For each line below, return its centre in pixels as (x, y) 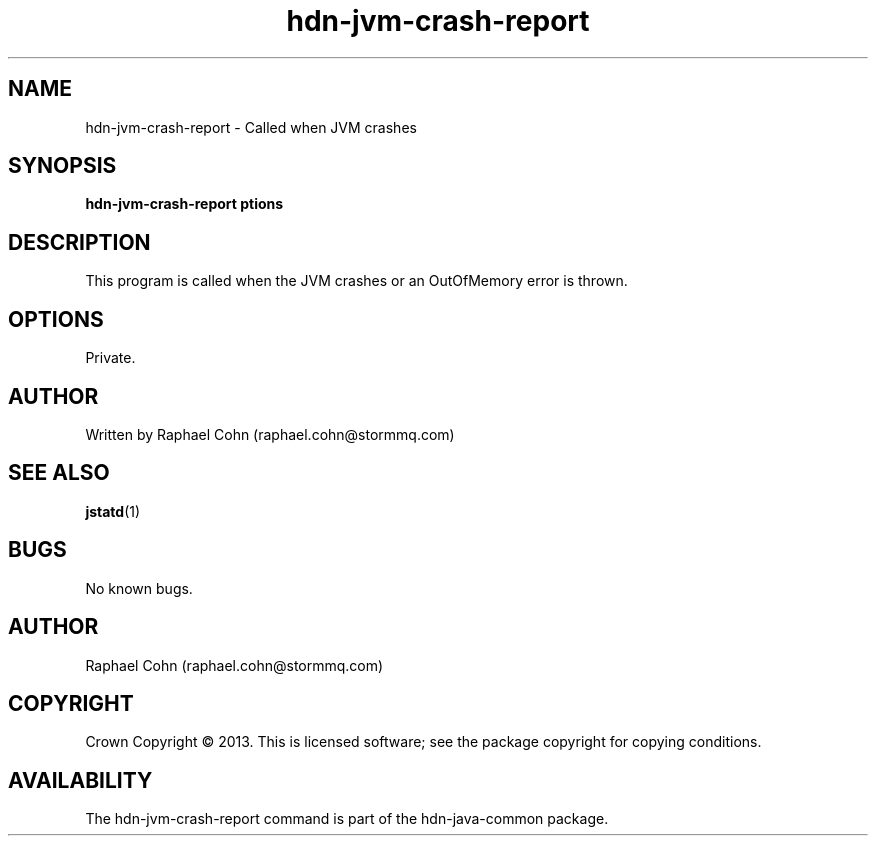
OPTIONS (56, 319)
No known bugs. (139, 588)
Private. (110, 358)
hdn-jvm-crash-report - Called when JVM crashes (251, 127)
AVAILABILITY (80, 780)
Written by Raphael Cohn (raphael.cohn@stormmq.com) (270, 434)
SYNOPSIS (62, 166)
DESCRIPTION (79, 242)
